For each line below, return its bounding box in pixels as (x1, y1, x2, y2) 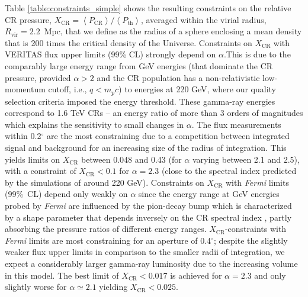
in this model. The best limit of (5, 269, 119, 281)
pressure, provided (5, 71, 71, 83)
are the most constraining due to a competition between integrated (46, 130, 290, 142)
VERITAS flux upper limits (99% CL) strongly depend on (5, 48, 216, 60)
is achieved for (170, 269, 222, 281)
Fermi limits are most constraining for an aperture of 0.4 (5, 234, 211, 246)
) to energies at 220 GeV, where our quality (118, 83, 276, 95)
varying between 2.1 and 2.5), (192, 153, 300, 165)
